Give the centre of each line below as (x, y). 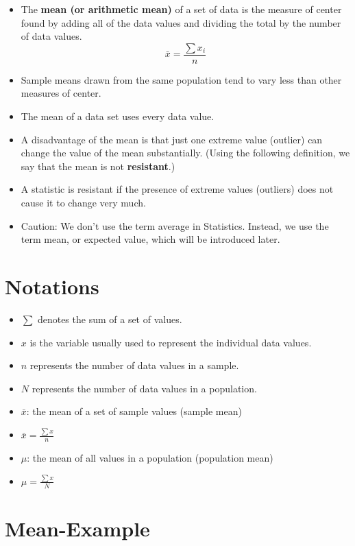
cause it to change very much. (83, 202)
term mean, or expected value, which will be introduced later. (150, 239)
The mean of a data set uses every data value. (118, 116)
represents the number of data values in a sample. (134, 365)
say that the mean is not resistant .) (98, 166)
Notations (52, 286)
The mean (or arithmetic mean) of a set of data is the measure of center (181, 9)
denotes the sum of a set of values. (110, 319)
